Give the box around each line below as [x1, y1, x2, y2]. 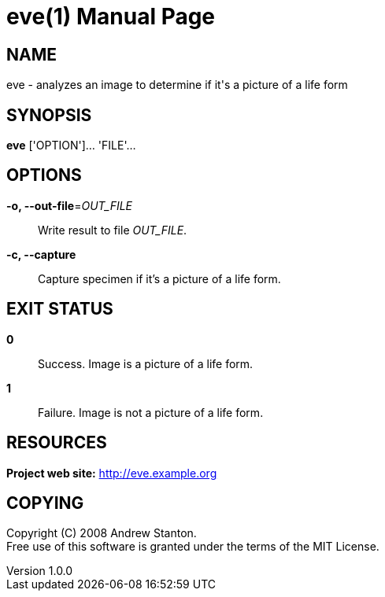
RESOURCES [6, 433, 107, 453]
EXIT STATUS [6, 299, 113, 319]
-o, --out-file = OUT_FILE [6, 198, 133, 212]
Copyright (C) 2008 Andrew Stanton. [6, 526, 197, 540]
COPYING [6, 492, 84, 513]
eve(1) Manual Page [6, 3, 216, 30]
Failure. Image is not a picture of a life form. [38, 405, 264, 419]
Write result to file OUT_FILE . [38, 223, 187, 237]
